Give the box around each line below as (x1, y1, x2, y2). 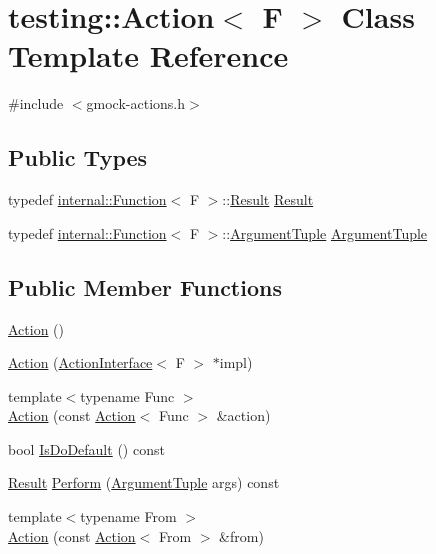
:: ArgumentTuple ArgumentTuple (222, 222, 428, 243)
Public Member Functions (8, 271, 282, 302)
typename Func (80, 385, 175, 406)
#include (8, 93, 64, 114)
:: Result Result (222, 189, 314, 210)
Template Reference (8, 35, 289, 76)
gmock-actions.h (86, 93, 186, 114)
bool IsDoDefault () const (8, 438, 165, 459)
